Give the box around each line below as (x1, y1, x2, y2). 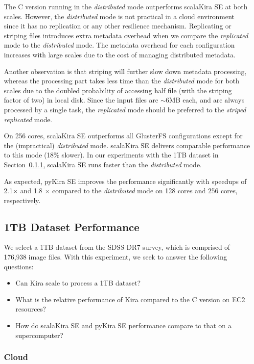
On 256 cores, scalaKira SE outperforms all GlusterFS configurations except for (4, 130, 243, 141)
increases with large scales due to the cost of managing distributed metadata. (4, 49, 236, 59)
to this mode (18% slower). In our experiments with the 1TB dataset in (4, 150, 219, 160)
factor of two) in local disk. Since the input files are (4, 95, 159, 105)
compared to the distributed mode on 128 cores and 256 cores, (52, 185, 238, 196)
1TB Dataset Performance (4, 219, 139, 234)
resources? (15, 304, 46, 314)
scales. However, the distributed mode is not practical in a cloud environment (4, 11, 235, 21)
